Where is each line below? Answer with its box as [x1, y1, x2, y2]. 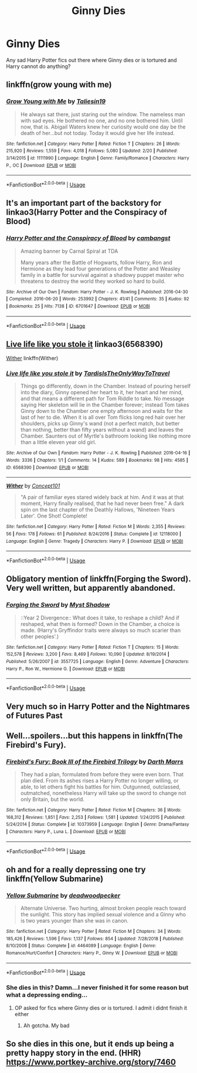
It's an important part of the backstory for [6, 198, 162, 208]
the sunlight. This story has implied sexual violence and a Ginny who [20, 910, 186, 918]
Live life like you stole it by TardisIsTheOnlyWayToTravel [6, 369, 170, 377]
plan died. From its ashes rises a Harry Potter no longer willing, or [20, 777, 179, 784]
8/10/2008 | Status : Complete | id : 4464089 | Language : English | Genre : [6, 943, 157, 949]
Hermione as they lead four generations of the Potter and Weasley [20, 265, 181, 272]
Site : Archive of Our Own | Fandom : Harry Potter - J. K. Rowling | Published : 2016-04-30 [6, 289, 188, 295]
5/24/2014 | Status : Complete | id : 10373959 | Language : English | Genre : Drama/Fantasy [6, 821, 189, 828]
